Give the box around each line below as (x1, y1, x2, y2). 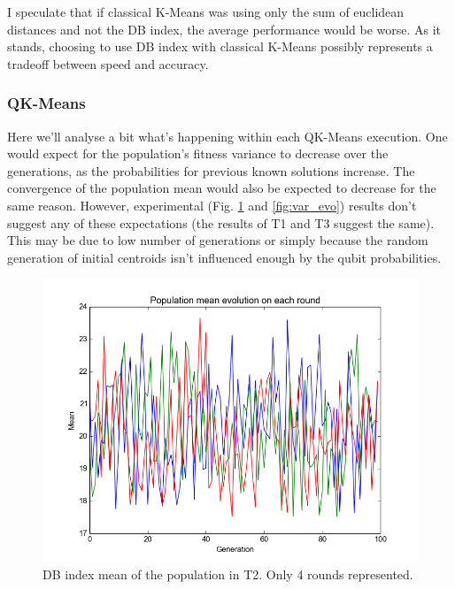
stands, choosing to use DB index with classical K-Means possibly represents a (7, 37, 433, 56)
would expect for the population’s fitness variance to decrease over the (7, 144, 389, 163)
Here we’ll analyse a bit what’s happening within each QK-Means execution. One (7, 126, 448, 145)
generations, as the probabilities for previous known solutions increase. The (7, 161, 415, 180)
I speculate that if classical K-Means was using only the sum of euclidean (7, 3, 405, 20)
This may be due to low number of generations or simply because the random (7, 231, 428, 249)
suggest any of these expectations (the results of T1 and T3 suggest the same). (7, 213, 435, 232)
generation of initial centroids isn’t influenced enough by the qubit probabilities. (7, 248, 442, 266)
